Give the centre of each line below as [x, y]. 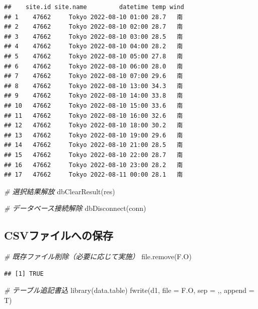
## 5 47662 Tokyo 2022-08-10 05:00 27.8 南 [94, 56]
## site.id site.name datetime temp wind [94, 7]
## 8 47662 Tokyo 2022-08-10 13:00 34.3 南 [94, 86]
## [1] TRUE [24, 274]
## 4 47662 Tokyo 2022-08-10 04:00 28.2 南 [94, 47]
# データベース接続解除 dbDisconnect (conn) [75, 208]
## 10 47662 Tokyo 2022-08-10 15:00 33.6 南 [94, 105]
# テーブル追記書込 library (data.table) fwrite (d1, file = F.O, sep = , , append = [129, 290]
